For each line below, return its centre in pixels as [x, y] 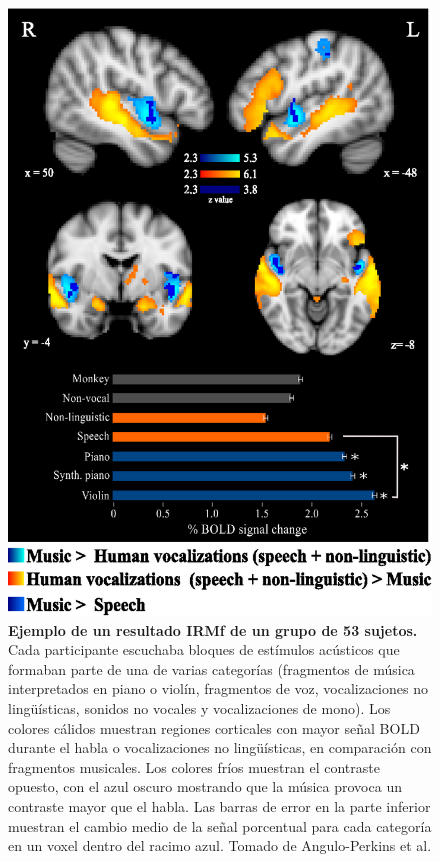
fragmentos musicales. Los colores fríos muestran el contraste [194, 766]
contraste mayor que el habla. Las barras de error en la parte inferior [219, 806]
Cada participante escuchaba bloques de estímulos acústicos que [204, 649]
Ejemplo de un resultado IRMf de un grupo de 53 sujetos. [213, 629]
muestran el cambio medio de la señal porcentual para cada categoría [220, 825]
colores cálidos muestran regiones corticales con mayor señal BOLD [214, 727]
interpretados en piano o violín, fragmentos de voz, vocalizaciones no [218, 688]
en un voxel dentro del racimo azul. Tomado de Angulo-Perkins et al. [220, 845]
